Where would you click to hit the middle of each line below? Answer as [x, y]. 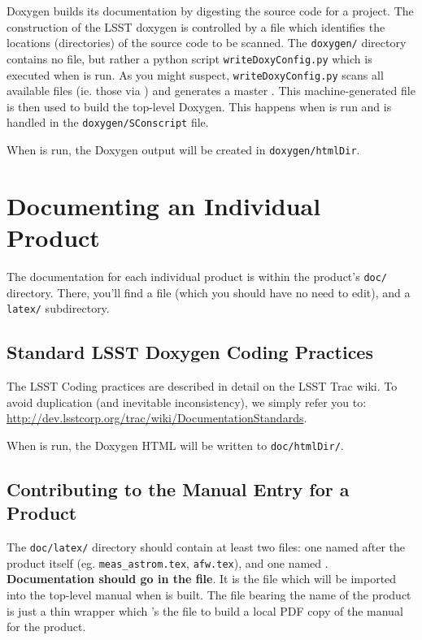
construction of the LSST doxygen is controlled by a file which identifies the [196, 26]
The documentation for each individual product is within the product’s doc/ [197, 276]
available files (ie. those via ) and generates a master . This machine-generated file [211, 91]
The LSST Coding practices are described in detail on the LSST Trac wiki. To [202, 386]
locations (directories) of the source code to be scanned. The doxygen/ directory [207, 43]
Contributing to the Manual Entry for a [178, 489]
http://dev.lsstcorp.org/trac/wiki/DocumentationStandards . [157, 418]
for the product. [46, 627]
